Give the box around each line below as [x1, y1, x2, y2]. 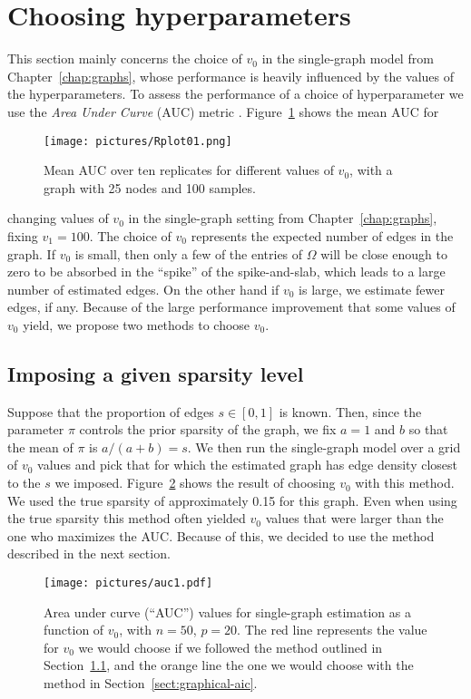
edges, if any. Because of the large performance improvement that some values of [7, 297, 456, 316]
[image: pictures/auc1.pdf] [44, 577, 213, 590]
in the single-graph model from [261, 49, 434, 68]
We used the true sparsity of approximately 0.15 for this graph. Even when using [7, 490, 457, 510]
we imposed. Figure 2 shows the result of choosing [54, 473, 336, 492]
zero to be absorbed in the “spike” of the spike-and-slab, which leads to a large [7, 262, 446, 281]
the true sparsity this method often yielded [7, 509, 246, 528]
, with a [349, 160, 393, 180]
